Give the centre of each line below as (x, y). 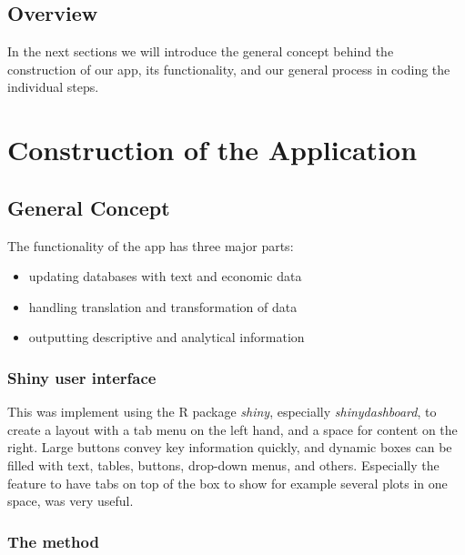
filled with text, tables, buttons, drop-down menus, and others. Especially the (223, 464)
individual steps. (53, 87)
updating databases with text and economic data (165, 276)
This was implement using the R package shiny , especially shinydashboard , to (222, 412)
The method (53, 541)
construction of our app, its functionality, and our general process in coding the (229, 69)
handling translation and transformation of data (163, 306)
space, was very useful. (71, 501)
